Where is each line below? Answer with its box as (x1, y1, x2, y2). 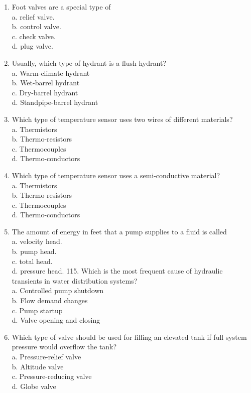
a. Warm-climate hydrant (12, 67, 90, 78)
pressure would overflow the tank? (12, 341, 117, 352)
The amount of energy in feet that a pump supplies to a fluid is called (12, 226, 227, 236)
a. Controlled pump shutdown (12, 285, 104, 296)
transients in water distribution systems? (12, 275, 138, 286)
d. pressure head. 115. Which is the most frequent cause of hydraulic (12, 266, 223, 276)
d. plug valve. (12, 41, 53, 51)
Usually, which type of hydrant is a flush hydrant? (12, 57, 166, 68)
